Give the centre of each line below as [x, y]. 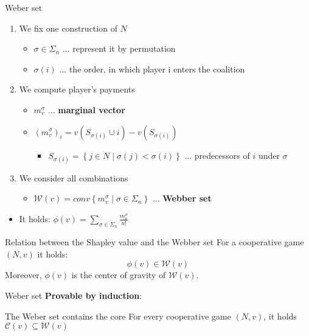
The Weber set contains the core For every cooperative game [118, 316]
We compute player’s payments [77, 89]
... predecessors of [217, 155]
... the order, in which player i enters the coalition [152, 68]
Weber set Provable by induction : [74, 295]
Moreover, [23, 275]
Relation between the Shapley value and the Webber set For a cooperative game [154, 242]
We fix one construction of [68, 28]
